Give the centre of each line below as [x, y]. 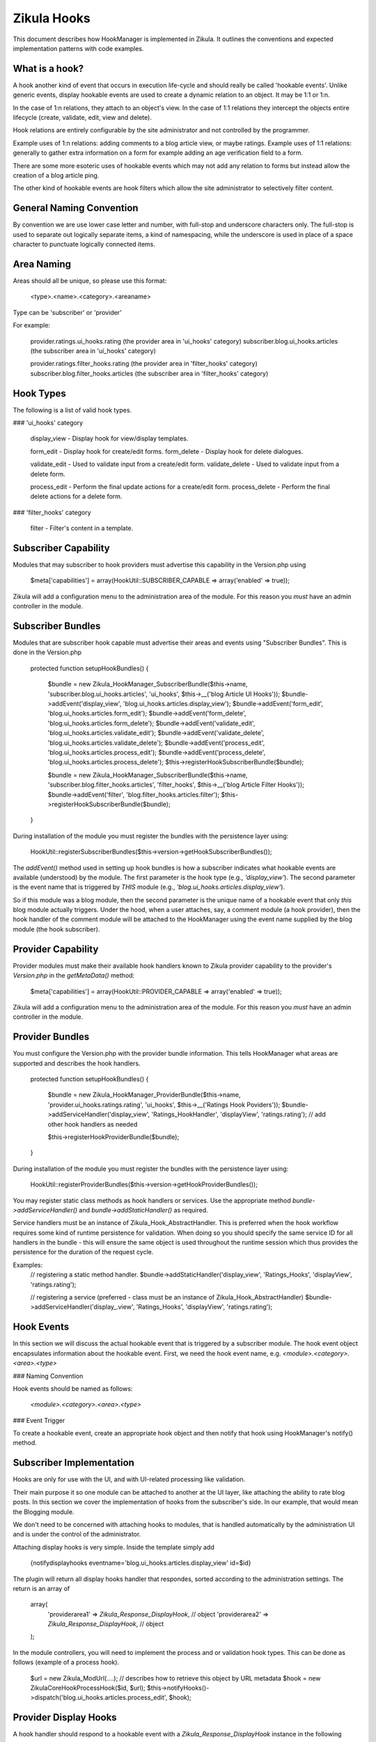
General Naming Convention [76, 208]
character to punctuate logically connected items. [84, 245]
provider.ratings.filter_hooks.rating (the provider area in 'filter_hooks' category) [144, 364]
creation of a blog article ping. [56, 175]
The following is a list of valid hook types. [72, 410]
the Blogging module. [44, 1511]
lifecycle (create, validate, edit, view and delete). [83, 118]
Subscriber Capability [62, 548]
